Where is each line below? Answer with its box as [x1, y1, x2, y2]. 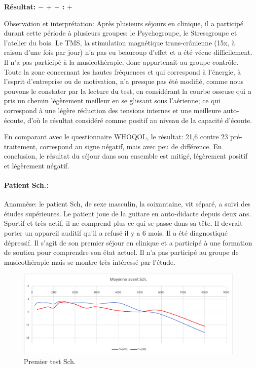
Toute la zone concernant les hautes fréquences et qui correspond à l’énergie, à [4, 66, 241, 77]
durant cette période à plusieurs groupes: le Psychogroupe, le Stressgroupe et [4, 28, 237, 38]
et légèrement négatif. [4, 160, 70, 170]
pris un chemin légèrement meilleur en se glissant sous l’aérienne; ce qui [4, 95, 220, 106]
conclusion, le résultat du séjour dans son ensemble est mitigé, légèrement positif [4, 151, 248, 161]
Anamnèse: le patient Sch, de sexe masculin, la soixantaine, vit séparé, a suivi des [4, 199, 251, 209]
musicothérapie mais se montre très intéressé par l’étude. [4, 256, 176, 267]
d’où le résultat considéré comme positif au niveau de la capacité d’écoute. [27, 115, 252, 125]
